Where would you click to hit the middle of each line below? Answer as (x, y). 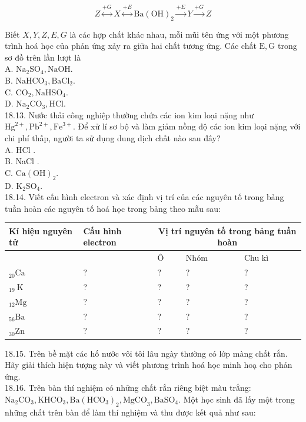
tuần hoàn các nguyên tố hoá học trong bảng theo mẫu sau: (113, 208)
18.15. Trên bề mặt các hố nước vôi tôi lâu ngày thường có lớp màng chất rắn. (146, 353)
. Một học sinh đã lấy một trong (237, 399)
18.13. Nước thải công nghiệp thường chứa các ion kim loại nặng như (129, 114)
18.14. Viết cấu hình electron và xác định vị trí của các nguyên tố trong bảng (144, 197)
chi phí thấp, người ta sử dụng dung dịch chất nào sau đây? (113, 137)
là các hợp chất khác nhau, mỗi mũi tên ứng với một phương (179, 34)
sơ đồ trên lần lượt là (43, 57)
